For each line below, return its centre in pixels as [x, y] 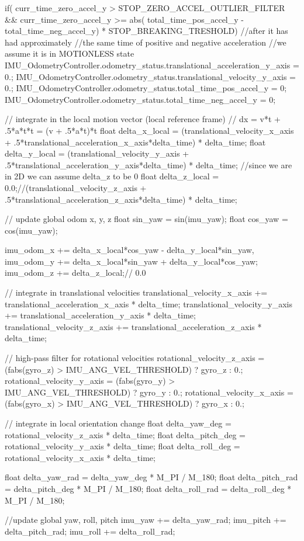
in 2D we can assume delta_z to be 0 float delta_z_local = [112, 176]
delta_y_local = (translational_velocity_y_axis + [97, 153]
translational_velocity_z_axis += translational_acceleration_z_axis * [133, 326]
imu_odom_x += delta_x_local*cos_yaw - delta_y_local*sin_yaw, [129, 250]
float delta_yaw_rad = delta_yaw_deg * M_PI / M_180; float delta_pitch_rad [151, 477]
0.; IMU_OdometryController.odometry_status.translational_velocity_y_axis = [150, 76]
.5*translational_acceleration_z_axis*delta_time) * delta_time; [121, 199]
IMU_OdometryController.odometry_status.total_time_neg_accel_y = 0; [140, 99]
